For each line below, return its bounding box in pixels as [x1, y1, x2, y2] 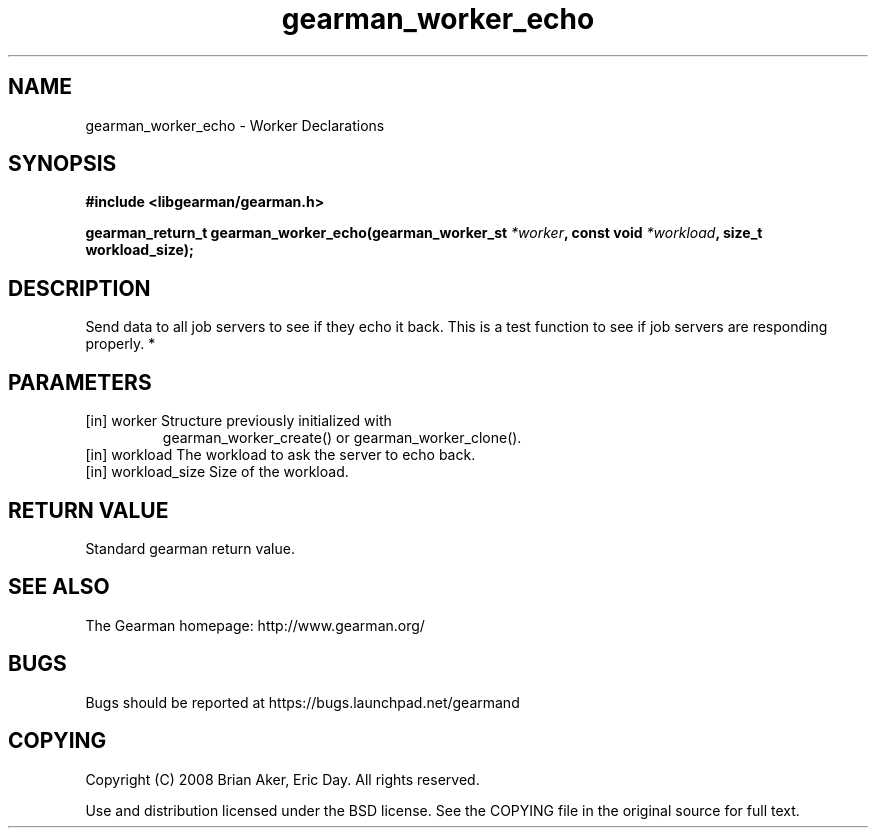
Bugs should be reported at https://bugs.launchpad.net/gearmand [85, 693, 520, 711]
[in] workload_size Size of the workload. [85, 463, 349, 481]
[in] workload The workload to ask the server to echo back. [85, 446, 476, 464]
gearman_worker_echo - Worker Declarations [85, 116, 385, 134]
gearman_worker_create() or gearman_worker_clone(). [162, 429, 522, 447]
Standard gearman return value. [85, 539, 295, 557]
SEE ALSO [8, 574, 110, 600]
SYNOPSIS [8, 151, 117, 177]
